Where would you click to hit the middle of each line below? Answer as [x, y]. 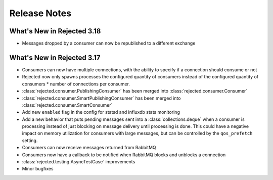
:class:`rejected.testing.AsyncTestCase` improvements [79, 162]
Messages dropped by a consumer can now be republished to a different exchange [109, 43]
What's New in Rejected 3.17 [55, 57]
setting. [30, 140]
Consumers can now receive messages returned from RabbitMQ [89, 148]
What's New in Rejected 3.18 [55, 31]
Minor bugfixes [38, 169]
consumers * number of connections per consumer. [76, 84]
